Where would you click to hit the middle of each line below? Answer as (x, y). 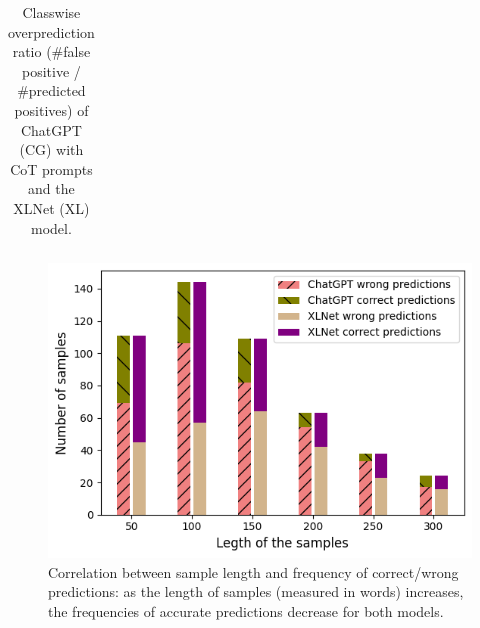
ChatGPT (51, 129)
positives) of (51, 109)
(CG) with (51, 149)
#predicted (51, 90)
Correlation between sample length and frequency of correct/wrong (253, 571)
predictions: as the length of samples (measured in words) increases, (256, 591)
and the (51, 188)
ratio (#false (51, 51)
